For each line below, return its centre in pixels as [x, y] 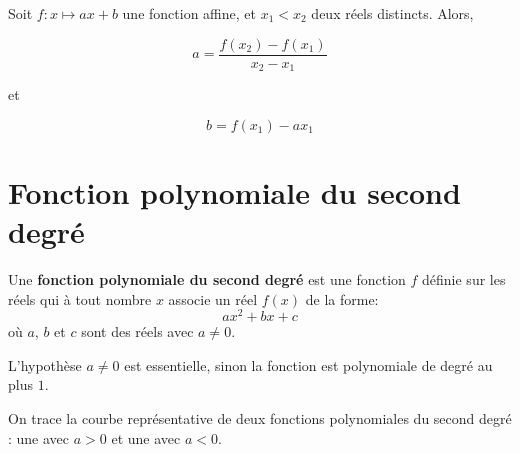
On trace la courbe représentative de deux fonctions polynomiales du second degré [260, 418]
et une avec [146, 437]
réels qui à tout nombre [80, 298]
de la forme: [342, 298]
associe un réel [213, 298]
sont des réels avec [137, 331]
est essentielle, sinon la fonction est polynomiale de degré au [308, 364]
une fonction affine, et [189, 13]
